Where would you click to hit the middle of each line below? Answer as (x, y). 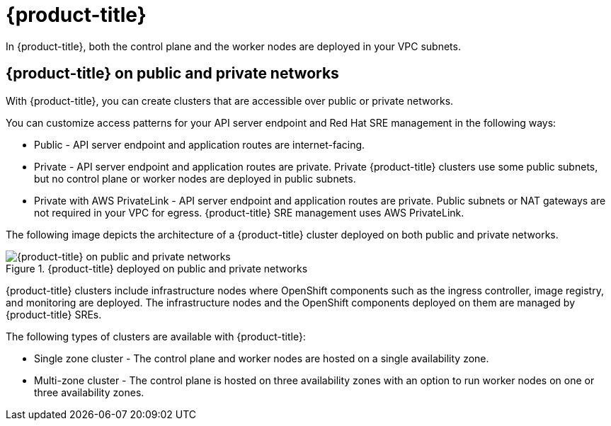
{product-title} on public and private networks (172, 74)
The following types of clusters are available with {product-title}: (156, 336)
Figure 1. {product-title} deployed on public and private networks (157, 268)
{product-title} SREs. (54, 314)
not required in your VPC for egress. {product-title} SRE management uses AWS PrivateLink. (249, 212)
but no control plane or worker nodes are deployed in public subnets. (195, 178)
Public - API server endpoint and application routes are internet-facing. (200, 144)
